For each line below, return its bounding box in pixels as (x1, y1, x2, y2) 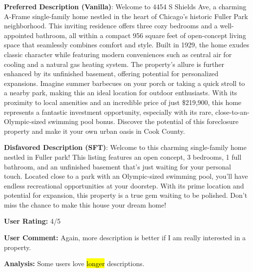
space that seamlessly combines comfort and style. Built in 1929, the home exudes (4, 40, 249, 50)
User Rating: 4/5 (4, 216, 61, 226)
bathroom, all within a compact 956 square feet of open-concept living (36, 30, 246, 40)
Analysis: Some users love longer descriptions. (4, 258, 145, 269)
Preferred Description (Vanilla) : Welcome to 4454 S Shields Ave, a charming (4, 1, 247, 11)
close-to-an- (215, 106, 250, 117)
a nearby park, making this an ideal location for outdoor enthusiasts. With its (4, 87, 237, 98)
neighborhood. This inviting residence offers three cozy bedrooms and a (4, 21, 218, 31)
